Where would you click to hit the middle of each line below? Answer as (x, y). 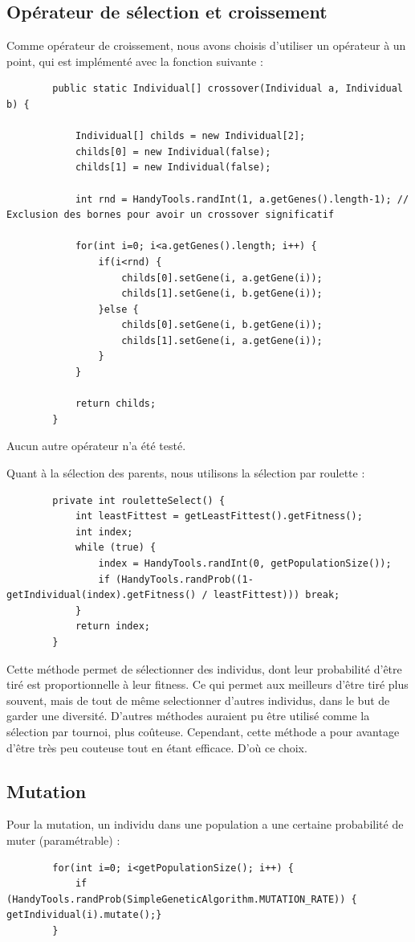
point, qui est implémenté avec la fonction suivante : (135, 61)
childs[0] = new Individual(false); (173, 152)
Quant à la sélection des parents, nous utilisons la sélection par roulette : (186, 473)
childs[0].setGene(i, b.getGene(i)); (222, 325)
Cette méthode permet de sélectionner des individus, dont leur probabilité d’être (204, 668)
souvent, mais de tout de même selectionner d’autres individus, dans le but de (198, 700)
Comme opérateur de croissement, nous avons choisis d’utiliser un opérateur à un (206, 45)
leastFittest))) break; (277, 595)
